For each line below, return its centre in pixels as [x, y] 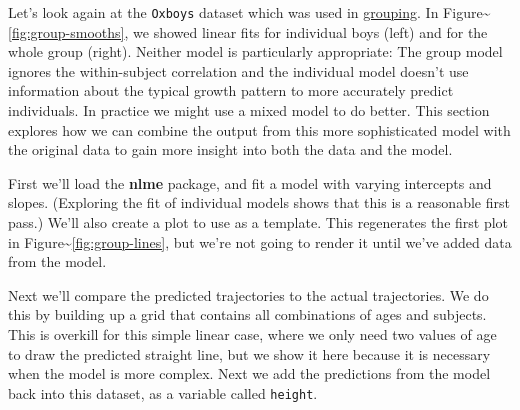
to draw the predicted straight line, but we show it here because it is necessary [249, 353]
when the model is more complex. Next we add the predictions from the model [249, 373]
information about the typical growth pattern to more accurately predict [231, 90]
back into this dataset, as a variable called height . [163, 392]
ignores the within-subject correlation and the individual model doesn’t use [238, 70]
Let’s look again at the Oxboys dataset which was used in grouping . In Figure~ [249, 12]
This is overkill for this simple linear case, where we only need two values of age [252, 333]
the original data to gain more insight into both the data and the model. [230, 149]
